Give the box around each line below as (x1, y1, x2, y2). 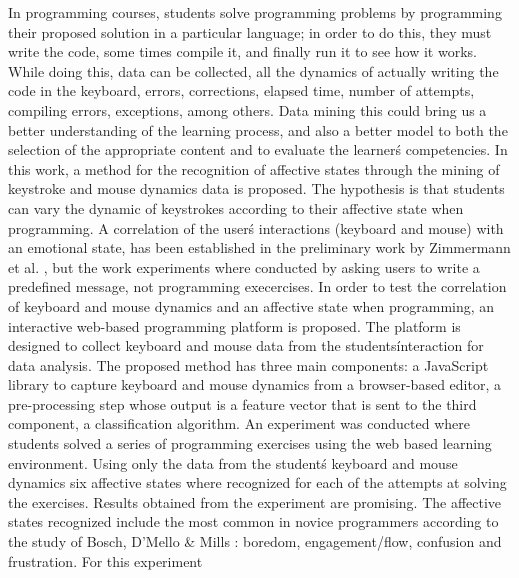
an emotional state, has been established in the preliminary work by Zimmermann (8, 237, 511, 258)
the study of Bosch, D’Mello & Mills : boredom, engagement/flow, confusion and (8, 531, 502, 552)
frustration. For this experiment (8, 550, 203, 571)
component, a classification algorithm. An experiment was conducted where (8, 413, 470, 434)
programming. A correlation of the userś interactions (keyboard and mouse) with (8, 217, 504, 238)
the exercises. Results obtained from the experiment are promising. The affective (8, 491, 502, 512)
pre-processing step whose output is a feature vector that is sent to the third (8, 393, 477, 414)
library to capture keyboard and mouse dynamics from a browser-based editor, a (8, 374, 501, 395)
